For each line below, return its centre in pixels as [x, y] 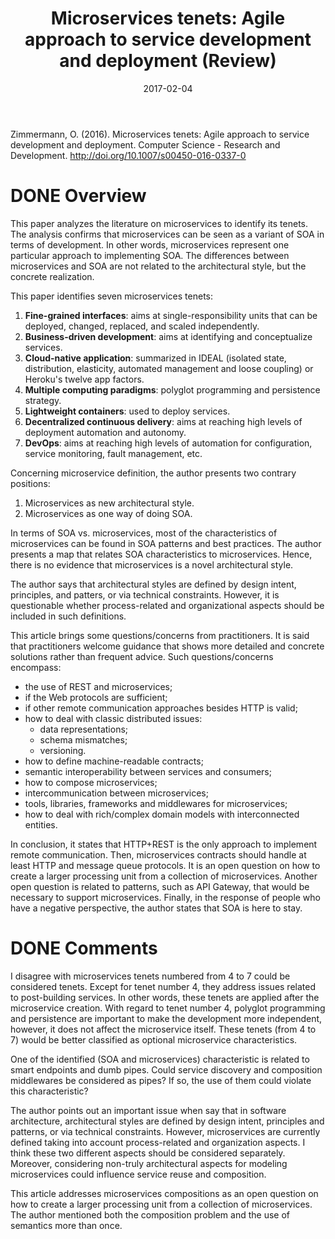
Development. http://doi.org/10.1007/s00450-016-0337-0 [128, 155]
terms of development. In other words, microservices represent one [150, 244]
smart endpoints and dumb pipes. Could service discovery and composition [166, 1069]
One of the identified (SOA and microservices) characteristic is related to [160, 1059]
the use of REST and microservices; [98, 686]
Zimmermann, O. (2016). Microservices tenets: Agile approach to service [160, 134]
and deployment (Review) [168, 61]
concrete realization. [52, 276]
